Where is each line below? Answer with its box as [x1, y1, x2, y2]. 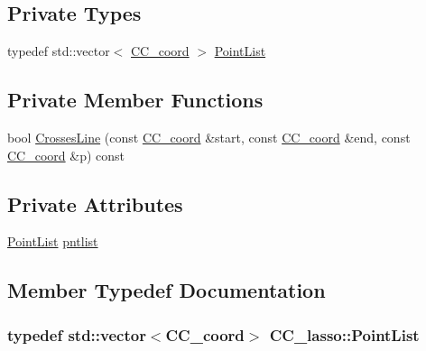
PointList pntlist [7, 232, 98, 251]
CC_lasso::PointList [269, 323, 420, 346]
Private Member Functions [7, 86, 264, 114]
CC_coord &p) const [7, 145, 125, 164]
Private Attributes [7, 189, 183, 217]
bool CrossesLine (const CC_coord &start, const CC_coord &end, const [7, 128, 411, 146]
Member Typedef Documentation [7, 276, 326, 304]
